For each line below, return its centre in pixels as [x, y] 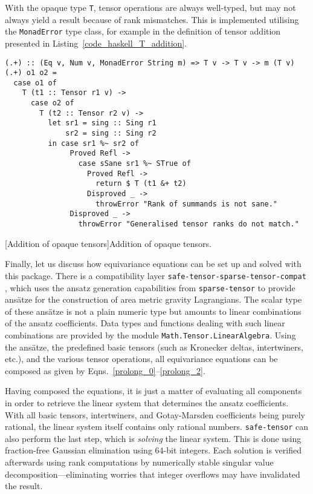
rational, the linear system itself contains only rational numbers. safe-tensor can [157, 426]
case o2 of [52, 103]
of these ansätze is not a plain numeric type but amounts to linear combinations [153, 311]
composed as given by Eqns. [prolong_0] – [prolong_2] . [105, 370]
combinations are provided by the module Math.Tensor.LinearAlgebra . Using [150, 334]
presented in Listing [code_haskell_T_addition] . [96, 43]
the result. [24, 486]
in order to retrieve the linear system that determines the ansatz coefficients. [147, 402]
